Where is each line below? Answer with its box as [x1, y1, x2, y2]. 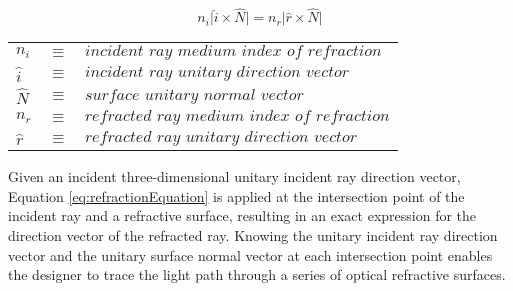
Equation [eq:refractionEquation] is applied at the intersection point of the [8, 185, 465, 206]
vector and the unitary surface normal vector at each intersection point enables [8, 244, 493, 265]
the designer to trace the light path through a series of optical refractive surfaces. [8, 264, 506, 285]
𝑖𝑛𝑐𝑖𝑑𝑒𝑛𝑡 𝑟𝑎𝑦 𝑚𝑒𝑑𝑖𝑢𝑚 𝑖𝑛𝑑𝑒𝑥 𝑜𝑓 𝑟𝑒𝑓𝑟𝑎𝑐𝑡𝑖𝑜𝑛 [84, 43, 382, 60]
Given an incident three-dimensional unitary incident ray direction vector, [8, 166, 461, 187]
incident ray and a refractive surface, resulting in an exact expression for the [8, 205, 477, 226]
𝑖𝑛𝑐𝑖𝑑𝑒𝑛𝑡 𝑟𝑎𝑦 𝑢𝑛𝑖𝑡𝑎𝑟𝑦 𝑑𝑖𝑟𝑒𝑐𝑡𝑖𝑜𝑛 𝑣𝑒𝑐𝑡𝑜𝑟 [84, 64, 349, 81]
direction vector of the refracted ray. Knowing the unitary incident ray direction [8, 225, 498, 246]
